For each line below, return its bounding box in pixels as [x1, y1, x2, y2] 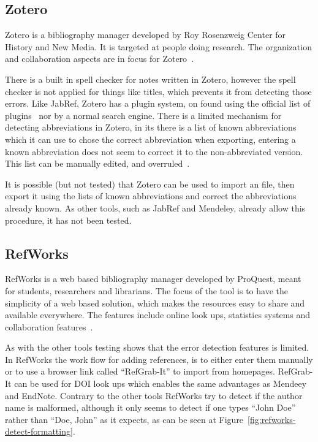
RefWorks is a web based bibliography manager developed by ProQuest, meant [5, 272, 301, 285]
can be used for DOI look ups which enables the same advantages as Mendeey [14, 377, 307, 390]
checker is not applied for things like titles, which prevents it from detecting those [5, 85, 312, 97]
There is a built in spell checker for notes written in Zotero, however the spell [5, 72, 296, 85]
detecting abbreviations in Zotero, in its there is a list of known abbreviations [5, 121, 297, 134]
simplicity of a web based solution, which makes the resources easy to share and [5, 296, 305, 309]
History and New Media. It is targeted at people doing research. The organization [5, 40, 312, 53]
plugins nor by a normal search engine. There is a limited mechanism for [5, 109, 282, 121]
